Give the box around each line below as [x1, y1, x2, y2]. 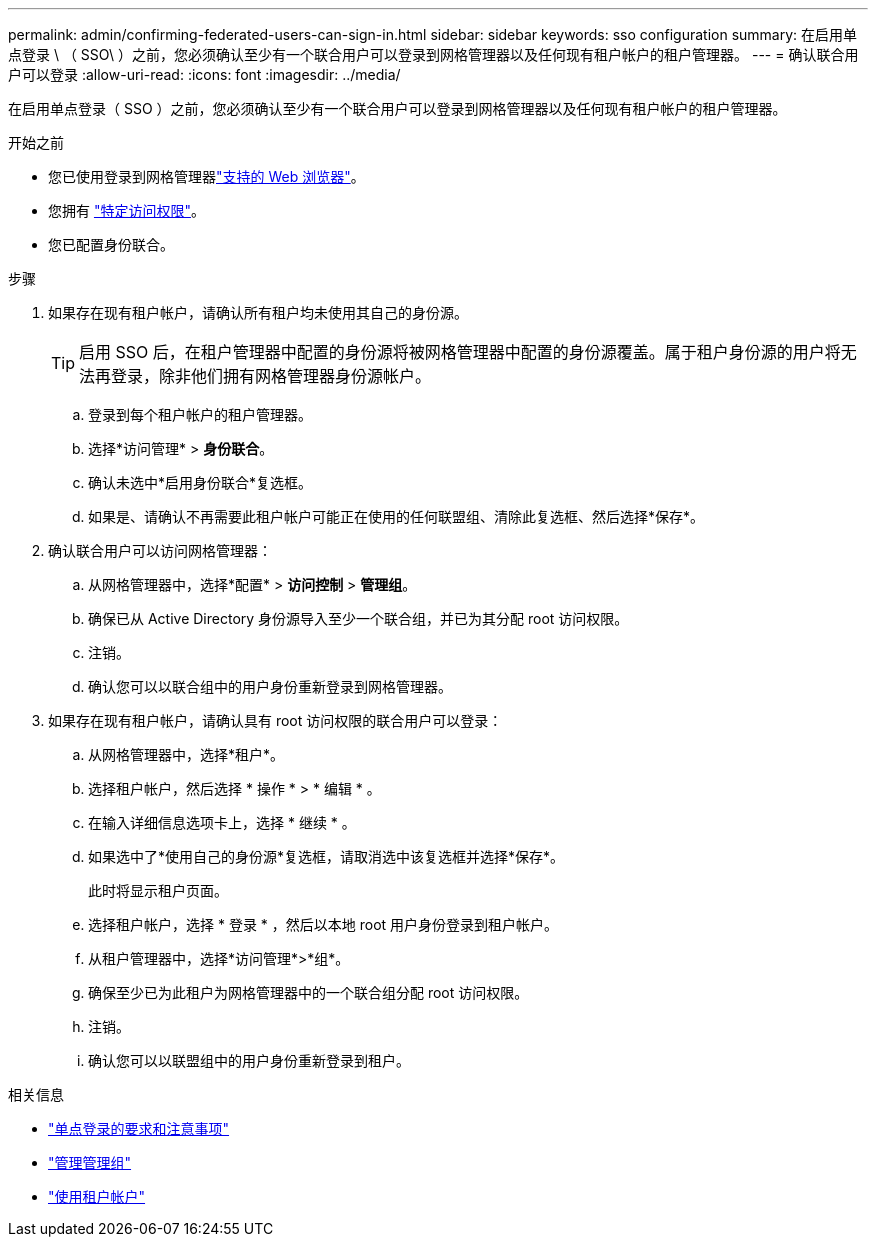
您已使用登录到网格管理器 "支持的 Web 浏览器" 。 [48, 168, 365, 185]
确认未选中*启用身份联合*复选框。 [88, 474, 313, 491]
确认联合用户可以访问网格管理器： [48, 542, 272, 559]
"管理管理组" [48, 1154, 132, 1171]
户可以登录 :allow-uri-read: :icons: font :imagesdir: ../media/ [8, 66, 401, 83]
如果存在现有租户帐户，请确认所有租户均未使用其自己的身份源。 [48, 304, 468, 321]
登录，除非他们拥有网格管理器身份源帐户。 [111, 366, 432, 386]
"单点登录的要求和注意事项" [48, 1120, 230, 1137]
